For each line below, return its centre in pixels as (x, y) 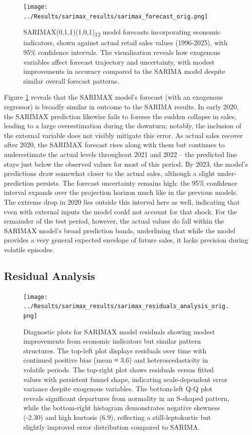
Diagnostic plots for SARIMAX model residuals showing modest (119, 331)
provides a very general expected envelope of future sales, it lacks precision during (126, 240)
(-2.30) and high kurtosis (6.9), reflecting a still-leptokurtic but (117, 417)
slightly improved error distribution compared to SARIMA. (112, 426)
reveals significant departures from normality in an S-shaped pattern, (126, 398)
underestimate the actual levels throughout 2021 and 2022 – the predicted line (121, 154)
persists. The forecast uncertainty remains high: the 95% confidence (137, 183)
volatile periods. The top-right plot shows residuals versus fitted (119, 370)
